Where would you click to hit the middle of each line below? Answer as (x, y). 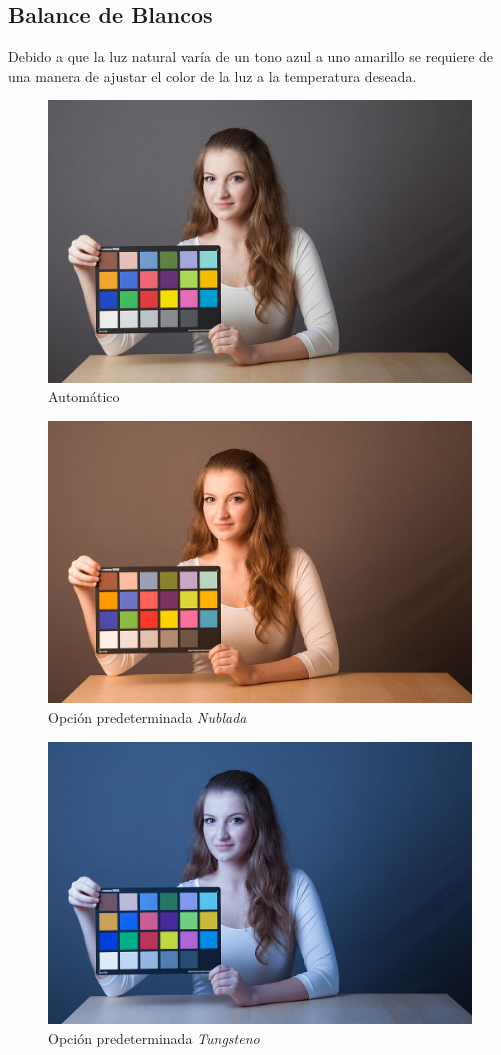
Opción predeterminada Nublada (147, 716)
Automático (84, 396)
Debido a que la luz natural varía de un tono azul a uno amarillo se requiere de (251, 56)
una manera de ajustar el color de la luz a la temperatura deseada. (212, 75)
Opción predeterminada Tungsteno (154, 1037)
